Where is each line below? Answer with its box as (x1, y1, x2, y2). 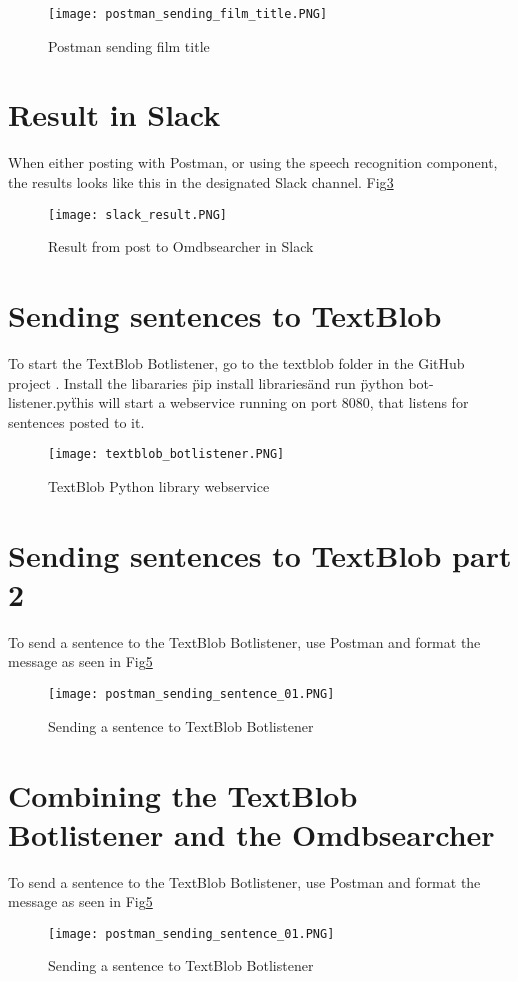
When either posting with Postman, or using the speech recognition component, (8, 152, 498, 173)
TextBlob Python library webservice (48, 475, 270, 496)
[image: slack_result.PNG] (48, 207, 227, 222)
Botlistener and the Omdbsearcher (8, 813, 495, 854)
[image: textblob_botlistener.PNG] (48, 447, 285, 462)
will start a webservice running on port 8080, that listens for (98, 392, 469, 413)
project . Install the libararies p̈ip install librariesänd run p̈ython (8, 372, 404, 393)
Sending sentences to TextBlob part (8, 534, 512, 575)
